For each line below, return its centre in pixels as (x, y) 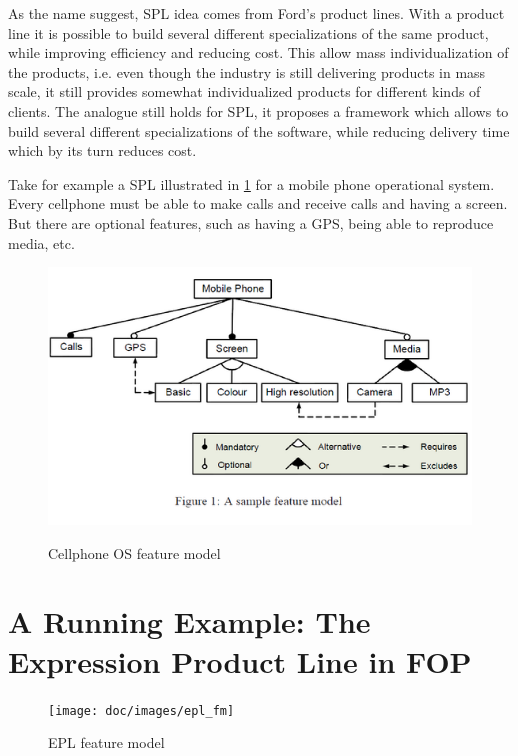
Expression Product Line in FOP (240, 660)
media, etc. (41, 242)
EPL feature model (106, 742)
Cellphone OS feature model (134, 552)
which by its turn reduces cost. (102, 150)
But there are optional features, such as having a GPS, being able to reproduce (251, 222)
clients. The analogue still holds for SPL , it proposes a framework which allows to (258, 110)
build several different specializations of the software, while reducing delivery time (259, 130)
